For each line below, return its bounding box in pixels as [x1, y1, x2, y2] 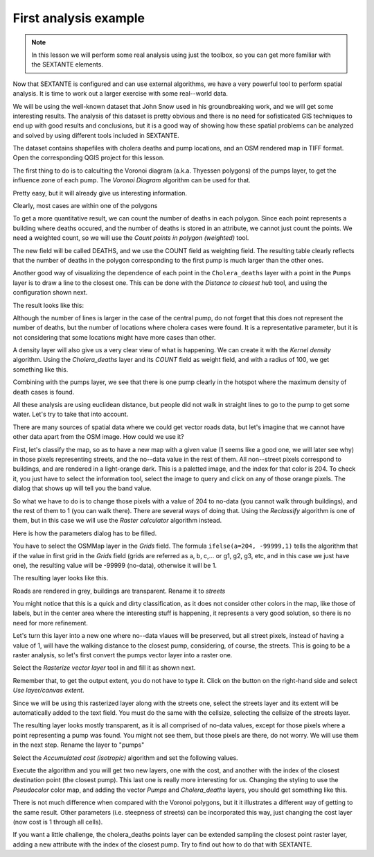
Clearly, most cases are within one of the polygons [12, 202, 158, 210]
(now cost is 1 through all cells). [12, 817, 103, 826]
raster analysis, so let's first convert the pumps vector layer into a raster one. [12, 651, 233, 659]
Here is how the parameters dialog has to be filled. [12, 529, 157, 537]
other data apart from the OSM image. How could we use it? [12, 433, 184, 441]
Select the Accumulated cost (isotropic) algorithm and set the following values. [12, 753, 238, 762]
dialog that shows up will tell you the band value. [12, 484, 152, 492]
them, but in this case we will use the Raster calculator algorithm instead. [12, 517, 222, 525]
